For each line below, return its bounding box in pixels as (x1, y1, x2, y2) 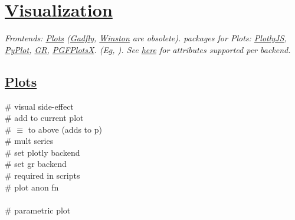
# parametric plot (5, 203, 71, 216)
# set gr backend (5, 157, 67, 170)
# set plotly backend (5, 146, 80, 158)
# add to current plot (5, 111, 84, 124)
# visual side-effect (5, 100, 74, 112)
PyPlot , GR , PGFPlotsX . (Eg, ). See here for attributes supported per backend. (5, 43, 291, 55)
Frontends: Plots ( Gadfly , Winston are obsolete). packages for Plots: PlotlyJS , (5, 32, 287, 44)
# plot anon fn (5, 180, 59, 193)
